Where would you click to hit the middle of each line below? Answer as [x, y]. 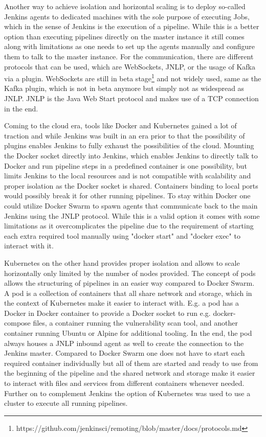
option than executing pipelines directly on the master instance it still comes [124, 36]
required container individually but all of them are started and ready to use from [131, 363]
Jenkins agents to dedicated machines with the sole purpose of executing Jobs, [127, 16]
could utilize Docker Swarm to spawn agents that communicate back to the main [131, 205]
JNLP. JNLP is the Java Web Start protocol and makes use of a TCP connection [131, 98]
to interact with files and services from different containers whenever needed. [124, 383]
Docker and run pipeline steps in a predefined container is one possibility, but [126, 165]
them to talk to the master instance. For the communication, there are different [129, 56]
